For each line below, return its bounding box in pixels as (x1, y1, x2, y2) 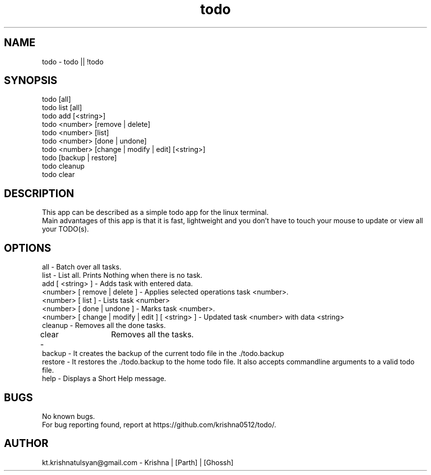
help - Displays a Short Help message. (42, 374, 166, 383)
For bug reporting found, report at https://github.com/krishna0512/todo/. (42, 420, 277, 429)
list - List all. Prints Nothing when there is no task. (42, 271, 203, 280)
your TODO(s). (42, 225, 89, 234)
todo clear (42, 170, 75, 179)
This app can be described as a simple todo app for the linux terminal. (42, 208, 269, 217)
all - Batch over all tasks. (42, 263, 122, 271)
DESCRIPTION (4, 187, 74, 200)
